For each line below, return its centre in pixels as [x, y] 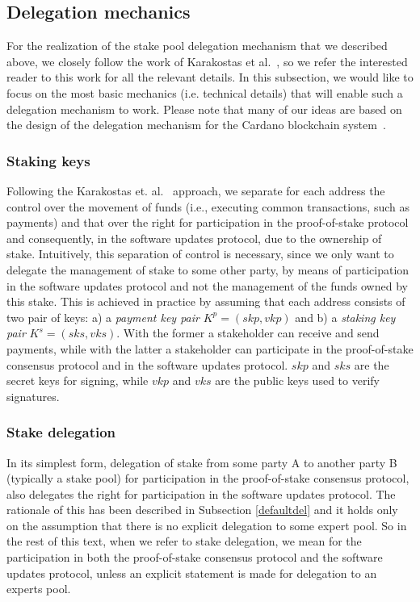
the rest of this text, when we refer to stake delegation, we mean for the [184, 541]
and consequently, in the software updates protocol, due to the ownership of [194, 238]
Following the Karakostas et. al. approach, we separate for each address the [196, 190]
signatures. [33, 396]
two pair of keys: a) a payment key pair [103, 317]
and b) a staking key [345, 317]
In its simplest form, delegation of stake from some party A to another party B [202, 462]
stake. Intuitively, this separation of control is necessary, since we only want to [200, 254]
